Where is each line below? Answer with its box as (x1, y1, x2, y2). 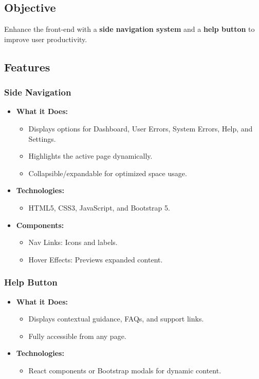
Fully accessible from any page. (28, 330, 126, 341)
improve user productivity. (4, 33, 87, 44)
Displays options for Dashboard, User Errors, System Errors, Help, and (28, 123, 253, 134)
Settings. (28, 133, 56, 144)
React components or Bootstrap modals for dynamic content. (28, 365, 221, 375)
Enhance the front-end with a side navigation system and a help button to (4, 24, 255, 34)
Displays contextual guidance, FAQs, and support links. (28, 313, 204, 324)
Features (4, 59, 50, 74)
